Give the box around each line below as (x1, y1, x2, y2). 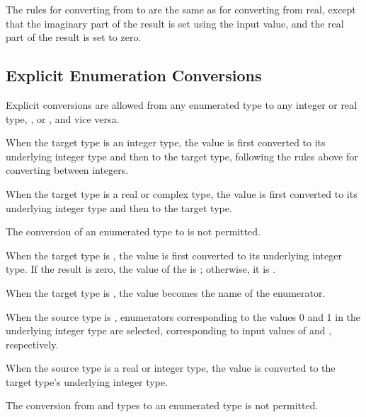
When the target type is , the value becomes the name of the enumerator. (6, 285, 326, 300)
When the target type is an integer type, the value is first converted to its (6, 135, 326, 150)
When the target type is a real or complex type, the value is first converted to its (6, 186, 358, 201)
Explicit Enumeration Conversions (6, 64, 262, 86)
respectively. (6, 336, 59, 351)
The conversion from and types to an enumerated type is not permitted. (6, 398, 319, 413)
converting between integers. (6, 163, 129, 177)
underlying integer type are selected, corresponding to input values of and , (6, 323, 332, 338)
